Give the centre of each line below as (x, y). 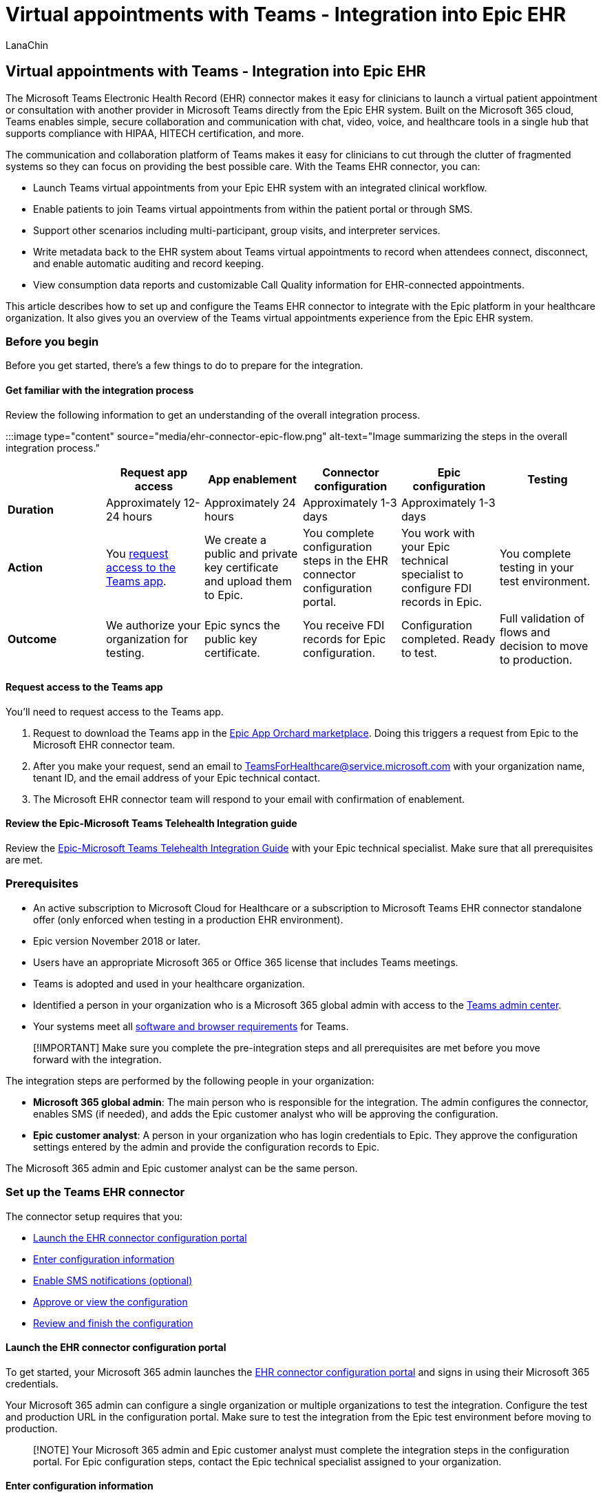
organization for (147, 639)
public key (231, 639)
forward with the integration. (97, 1059)
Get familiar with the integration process (100, 390)
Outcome (32, 639)
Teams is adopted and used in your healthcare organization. (169, 983)
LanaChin (27, 45)
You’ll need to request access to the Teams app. (115, 711)
